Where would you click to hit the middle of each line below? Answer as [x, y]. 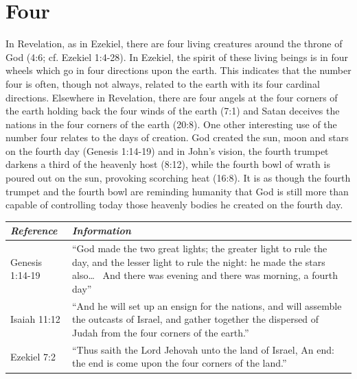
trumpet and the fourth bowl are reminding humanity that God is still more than [177, 191]
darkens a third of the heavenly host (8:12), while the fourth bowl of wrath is [168, 164]
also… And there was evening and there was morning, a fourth [205, 275]
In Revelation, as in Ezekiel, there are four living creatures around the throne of [174, 44]
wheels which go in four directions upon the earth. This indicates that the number [178, 70]
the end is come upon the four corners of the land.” [180, 363]
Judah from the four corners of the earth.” [161, 332]
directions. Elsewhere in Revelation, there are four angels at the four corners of [172, 97]
